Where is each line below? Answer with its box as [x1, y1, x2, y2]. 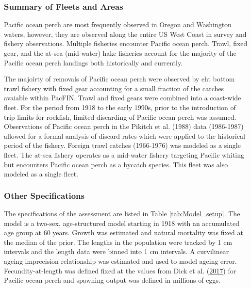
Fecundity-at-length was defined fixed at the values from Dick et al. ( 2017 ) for [4, 265, 236, 275]
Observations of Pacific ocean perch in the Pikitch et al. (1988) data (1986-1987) [4, 121, 244, 131]
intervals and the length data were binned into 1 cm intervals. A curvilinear [4, 246, 229, 256]
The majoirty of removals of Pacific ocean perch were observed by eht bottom [4, 74, 235, 84]
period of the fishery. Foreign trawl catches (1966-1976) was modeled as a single [4, 140, 241, 150]
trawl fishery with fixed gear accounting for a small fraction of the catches [4, 83, 224, 93]
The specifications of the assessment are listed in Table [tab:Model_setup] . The [4, 208, 240, 218]
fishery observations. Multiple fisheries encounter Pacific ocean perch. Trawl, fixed [4, 38, 248, 48]
